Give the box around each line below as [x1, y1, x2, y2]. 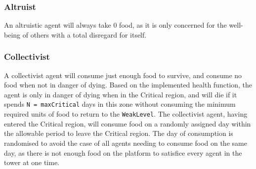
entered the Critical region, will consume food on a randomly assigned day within [4, 118, 251, 128]
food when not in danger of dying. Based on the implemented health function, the [4, 80, 253, 90]
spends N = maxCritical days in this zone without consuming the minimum [4, 99, 236, 109]
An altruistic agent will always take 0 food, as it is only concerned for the [4, 20, 227, 30]
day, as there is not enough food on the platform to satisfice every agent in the [4, 147, 242, 158]
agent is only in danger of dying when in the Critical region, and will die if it [4, 89, 237, 99]
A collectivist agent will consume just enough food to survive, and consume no [4, 70, 242, 80]
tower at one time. [4, 157, 60, 168]
